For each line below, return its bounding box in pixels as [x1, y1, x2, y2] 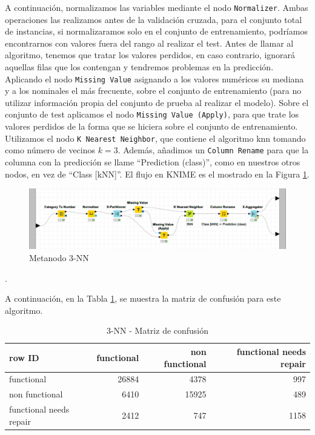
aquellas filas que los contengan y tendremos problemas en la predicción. [5, 61, 274, 73]
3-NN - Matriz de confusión [106, 324, 209, 337]
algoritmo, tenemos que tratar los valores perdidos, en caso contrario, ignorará [5, 48, 296, 61]
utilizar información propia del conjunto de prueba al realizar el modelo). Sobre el [5, 96, 309, 108]
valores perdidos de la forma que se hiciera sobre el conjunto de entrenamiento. [5, 120, 298, 133]
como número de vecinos [5, 144, 96, 156]
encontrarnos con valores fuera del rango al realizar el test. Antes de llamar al [5, 36, 294, 49]
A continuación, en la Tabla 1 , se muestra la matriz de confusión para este [5, 292, 281, 305]
